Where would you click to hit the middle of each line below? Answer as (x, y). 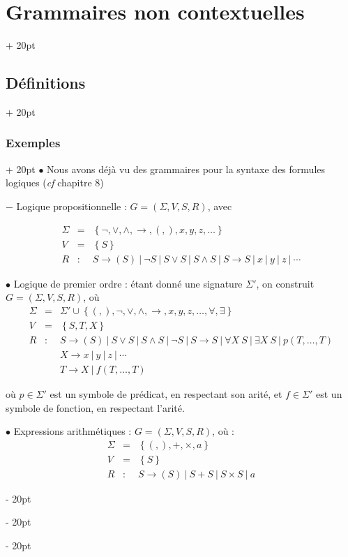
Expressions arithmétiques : (73, 431)
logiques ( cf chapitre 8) (55, 183)
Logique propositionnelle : (71, 206)
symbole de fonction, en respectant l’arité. (95, 407)
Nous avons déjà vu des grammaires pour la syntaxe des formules (186, 169)
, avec (220, 206)
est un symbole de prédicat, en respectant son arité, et (166, 393)
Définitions (46, 83)
